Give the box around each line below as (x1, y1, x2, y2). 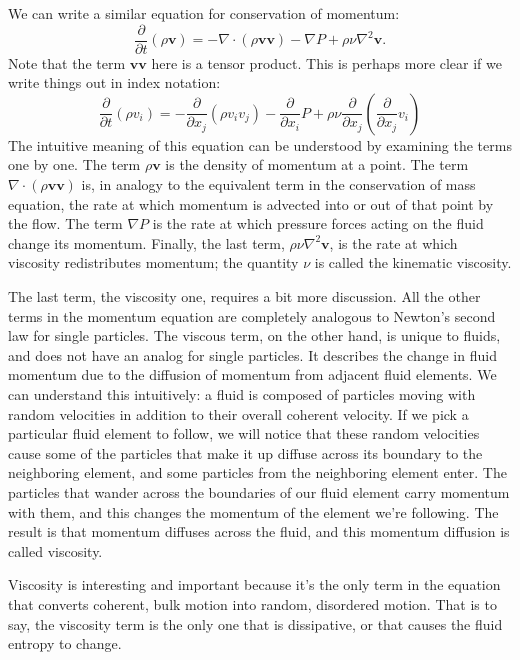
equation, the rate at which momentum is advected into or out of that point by (8, 193, 494, 214)
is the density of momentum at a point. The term (165, 154, 469, 175)
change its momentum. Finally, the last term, (8, 232, 285, 253)
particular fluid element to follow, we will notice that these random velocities (8, 423, 480, 444)
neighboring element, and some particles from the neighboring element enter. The (8, 462, 507, 483)
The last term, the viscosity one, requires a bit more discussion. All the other (8, 286, 481, 306)
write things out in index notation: (8, 72, 221, 93)
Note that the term (8, 52, 126, 73)
